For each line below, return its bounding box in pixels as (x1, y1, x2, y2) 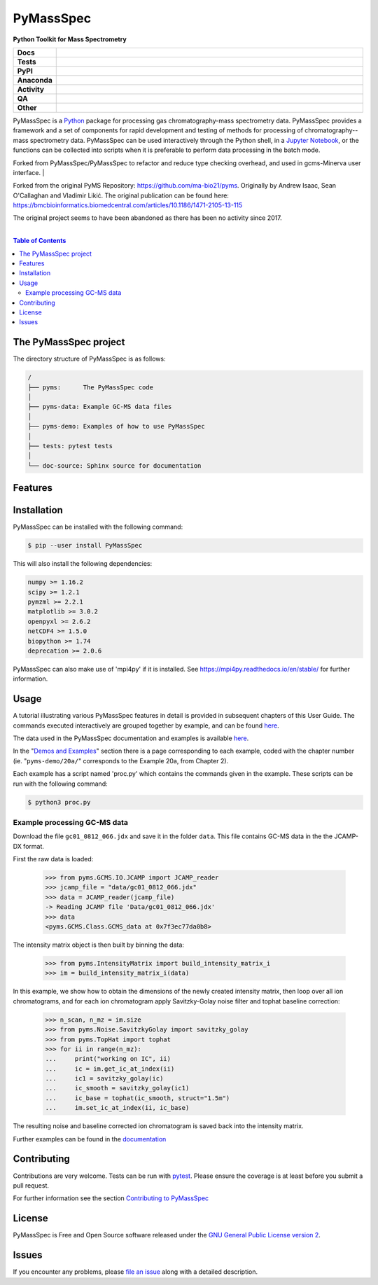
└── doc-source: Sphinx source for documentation (27, 461, 202, 469)
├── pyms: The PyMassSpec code (27, 383, 154, 391)
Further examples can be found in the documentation (13, 1134, 167, 1143)
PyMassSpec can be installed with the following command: (13, 522, 183, 532)
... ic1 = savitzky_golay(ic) (45, 1075, 164, 1083)
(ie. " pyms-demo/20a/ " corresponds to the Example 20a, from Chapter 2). (13, 756, 229, 765)
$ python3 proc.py (27, 798, 91, 806)
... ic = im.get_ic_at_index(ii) (45, 1064, 175, 1073)
